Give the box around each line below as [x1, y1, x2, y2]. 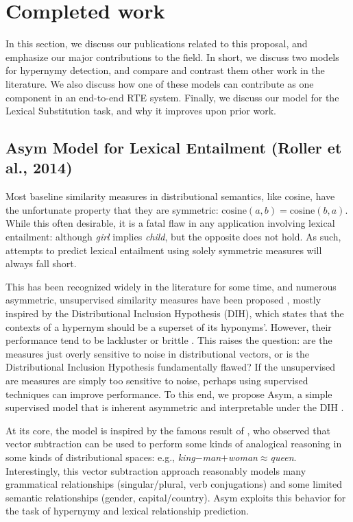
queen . [270, 449, 297, 464]
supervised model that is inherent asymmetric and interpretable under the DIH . [5, 400, 344, 414]
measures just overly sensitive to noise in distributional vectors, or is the [5, 346, 310, 360]
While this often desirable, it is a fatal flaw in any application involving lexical [5, 216, 335, 230]
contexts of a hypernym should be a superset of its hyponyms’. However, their [5, 319, 332, 334]
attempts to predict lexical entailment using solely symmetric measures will [5, 243, 322, 257]
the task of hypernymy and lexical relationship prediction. [5, 504, 249, 518]
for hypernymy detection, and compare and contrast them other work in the [5, 63, 325, 77]
